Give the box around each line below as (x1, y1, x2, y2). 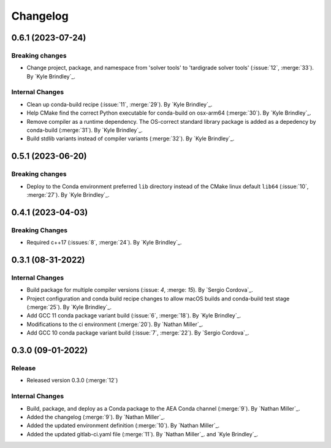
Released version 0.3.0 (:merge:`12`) (26, 377, 118, 384)
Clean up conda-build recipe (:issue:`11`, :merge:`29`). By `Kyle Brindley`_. (26, 101, 213, 108)
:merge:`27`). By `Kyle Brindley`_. (26, 191, 110, 199)
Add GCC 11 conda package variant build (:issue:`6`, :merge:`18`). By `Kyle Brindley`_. (26, 312, 242, 319)
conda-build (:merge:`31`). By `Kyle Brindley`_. (26, 126, 143, 134)
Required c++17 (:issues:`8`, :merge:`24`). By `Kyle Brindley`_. (26, 239, 182, 246)
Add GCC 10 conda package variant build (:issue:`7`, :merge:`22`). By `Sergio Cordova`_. (26, 329, 249, 336)
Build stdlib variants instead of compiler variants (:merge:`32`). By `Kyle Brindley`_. (26, 135, 235, 142)
